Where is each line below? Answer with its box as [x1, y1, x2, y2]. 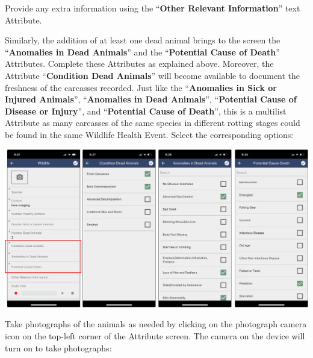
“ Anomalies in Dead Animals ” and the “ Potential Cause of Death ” [5, 45, 280, 58]
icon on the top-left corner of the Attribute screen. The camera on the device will [5, 330, 305, 342]
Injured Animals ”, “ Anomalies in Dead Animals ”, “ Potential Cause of [5, 93, 297, 105]
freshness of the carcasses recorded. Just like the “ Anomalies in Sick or [5, 81, 277, 93]
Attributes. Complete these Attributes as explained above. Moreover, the [5, 57, 274, 70]
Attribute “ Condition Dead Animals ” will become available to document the [5, 69, 300, 81]
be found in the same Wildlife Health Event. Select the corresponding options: [5, 128, 294, 140]
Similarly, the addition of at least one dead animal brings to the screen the [5, 34, 280, 46]
